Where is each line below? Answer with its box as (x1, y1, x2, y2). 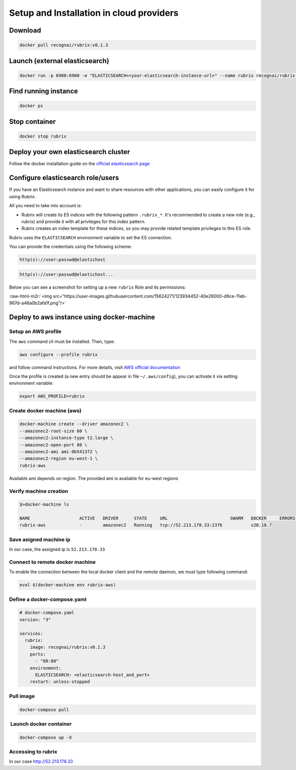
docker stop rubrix (19, 133, 67, 139)
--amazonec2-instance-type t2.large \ (19, 435, 113, 441)
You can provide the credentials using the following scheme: (9, 244, 132, 250)
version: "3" (19, 617, 51, 623)
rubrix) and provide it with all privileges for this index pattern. (21, 219, 146, 224)
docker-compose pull (19, 707, 69, 712)
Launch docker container (10, 720, 72, 727)
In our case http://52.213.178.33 (9, 759, 74, 765)
